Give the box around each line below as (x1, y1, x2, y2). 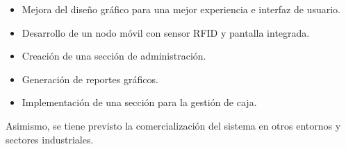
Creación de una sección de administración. (22, 49, 206, 63)
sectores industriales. (6, 132, 94, 146)
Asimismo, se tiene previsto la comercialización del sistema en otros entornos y (6, 118, 341, 132)
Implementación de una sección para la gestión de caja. (22, 95, 257, 109)
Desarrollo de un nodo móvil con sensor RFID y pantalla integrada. (22, 25, 310, 40)
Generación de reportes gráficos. (22, 71, 158, 86)
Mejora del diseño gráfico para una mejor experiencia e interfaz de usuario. (22, 2, 340, 16)
